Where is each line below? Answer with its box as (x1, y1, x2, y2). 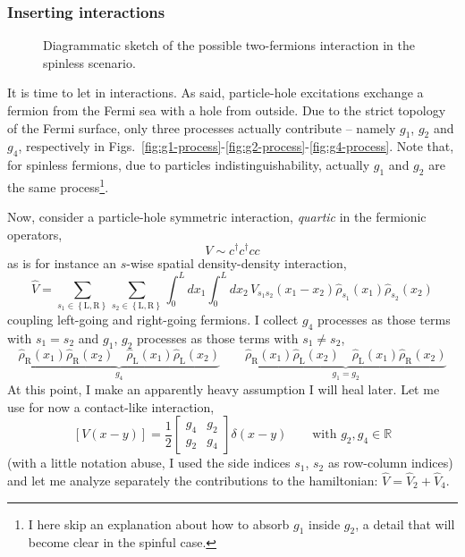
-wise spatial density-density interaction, (126, 253, 347, 272)
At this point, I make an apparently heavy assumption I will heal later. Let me (7, 379, 440, 398)
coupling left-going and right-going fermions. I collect (7, 309, 299, 328)
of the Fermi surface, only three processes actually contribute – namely (7, 118, 396, 137)
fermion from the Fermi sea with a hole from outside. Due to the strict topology (7, 101, 446, 119)
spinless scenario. (43, 53, 136, 72)
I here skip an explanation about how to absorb (28, 514, 290, 533)
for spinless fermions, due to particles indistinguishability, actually (7, 156, 370, 174)
